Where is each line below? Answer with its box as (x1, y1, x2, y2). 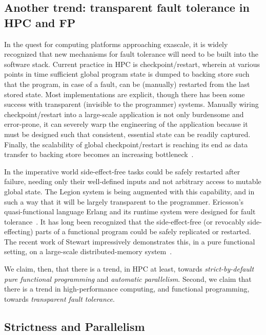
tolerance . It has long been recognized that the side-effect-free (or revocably (4, 216, 245, 227)
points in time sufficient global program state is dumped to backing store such (4, 69, 250, 79)
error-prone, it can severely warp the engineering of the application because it (4, 119, 248, 129)
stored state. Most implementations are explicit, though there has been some (4, 88, 245, 99)
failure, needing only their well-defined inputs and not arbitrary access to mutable (4, 176, 261, 187)
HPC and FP (4, 14, 76, 30)
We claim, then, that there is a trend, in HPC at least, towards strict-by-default (4, 263, 254, 274)
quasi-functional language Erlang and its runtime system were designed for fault (4, 206, 256, 217)
